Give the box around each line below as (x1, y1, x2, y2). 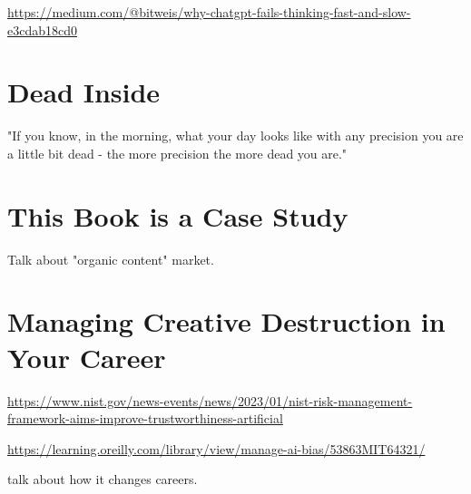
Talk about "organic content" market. (7, 249, 214, 268)
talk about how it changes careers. (7, 470, 198, 489)
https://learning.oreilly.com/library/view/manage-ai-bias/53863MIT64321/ (7, 439, 426, 458)
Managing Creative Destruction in (7, 303, 446, 340)
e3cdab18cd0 (7, 20, 77, 39)
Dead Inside (7, 73, 161, 111)
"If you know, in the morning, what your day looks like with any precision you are (7, 126, 464, 145)
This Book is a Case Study (7, 197, 348, 234)
